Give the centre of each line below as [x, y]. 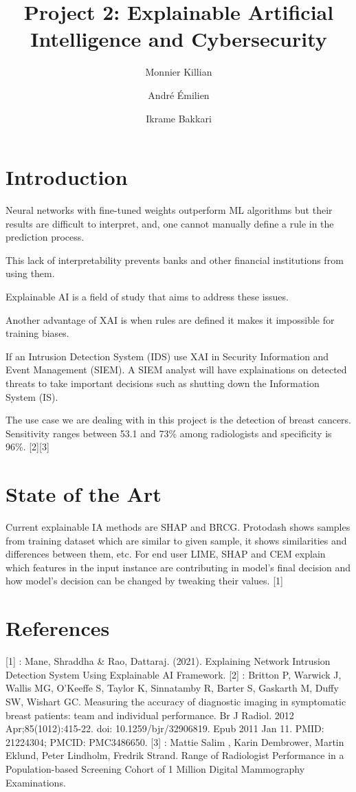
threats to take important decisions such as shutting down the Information [163, 383]
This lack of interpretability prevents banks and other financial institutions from [175, 260]
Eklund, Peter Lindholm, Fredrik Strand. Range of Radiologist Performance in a [175, 755]
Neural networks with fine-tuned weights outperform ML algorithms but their [169, 210]
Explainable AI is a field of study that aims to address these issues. [147, 296]
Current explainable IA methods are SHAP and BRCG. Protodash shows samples [178, 527]
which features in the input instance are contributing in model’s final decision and [178, 567]
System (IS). [32, 396]
